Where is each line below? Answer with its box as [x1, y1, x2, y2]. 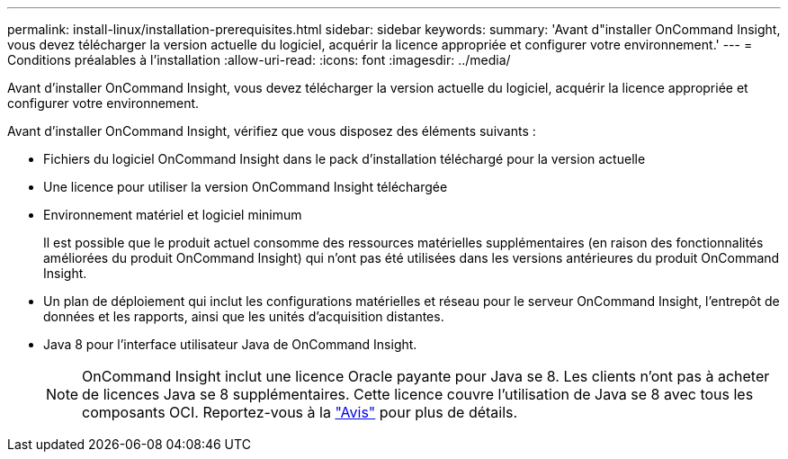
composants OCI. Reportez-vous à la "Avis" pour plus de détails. [82, 403, 518, 421]
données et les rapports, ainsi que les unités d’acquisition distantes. [43, 309, 444, 324]
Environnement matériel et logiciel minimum [43, 207, 302, 222]
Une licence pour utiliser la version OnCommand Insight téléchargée [43, 179, 448, 194]
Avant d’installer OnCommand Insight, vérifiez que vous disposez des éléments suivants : [7, 123, 536, 139]
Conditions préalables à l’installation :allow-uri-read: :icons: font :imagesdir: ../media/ [7, 52, 511, 67]
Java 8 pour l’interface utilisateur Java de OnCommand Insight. [43, 337, 417, 352]
